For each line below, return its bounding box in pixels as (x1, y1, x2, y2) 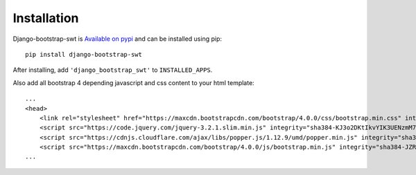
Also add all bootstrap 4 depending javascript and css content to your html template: (12, 78, 254, 86)
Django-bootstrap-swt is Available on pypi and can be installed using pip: (12, 35, 222, 43)
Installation (12, 10, 79, 26)
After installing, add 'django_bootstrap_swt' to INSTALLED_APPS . (12, 66, 213, 74)
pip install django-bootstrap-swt (25, 50, 142, 58)
